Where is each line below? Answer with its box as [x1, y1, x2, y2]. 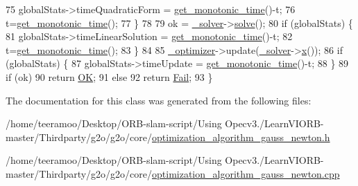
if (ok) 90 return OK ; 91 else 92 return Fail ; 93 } [6, 69, 213, 84]
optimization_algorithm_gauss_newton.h [152, 129, 330, 144]
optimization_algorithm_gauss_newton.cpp [152, 166, 340, 180]
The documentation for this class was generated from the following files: [6, 93, 312, 107]
